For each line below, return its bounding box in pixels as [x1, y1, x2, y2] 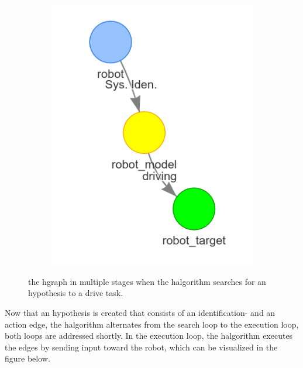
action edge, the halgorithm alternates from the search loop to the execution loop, [5, 318, 299, 330]
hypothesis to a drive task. [28, 287, 123, 299]
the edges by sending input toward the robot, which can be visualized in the [5, 341, 278, 353]
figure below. [5, 352, 50, 364]
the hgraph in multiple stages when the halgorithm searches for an [28, 275, 266, 287]
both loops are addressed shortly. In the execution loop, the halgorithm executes [5, 329, 293, 342]
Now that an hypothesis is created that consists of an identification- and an [5, 307, 276, 319]
